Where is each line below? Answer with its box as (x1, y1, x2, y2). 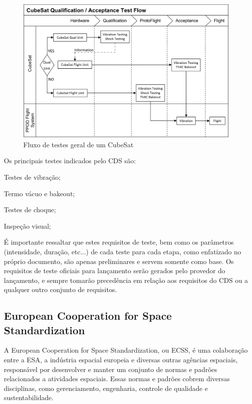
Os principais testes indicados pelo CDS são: (4, 155, 136, 166)
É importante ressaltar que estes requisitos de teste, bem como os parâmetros (4, 237, 234, 247)
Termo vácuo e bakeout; (4, 188, 75, 198)
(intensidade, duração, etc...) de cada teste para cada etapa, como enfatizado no (4, 246, 241, 256)
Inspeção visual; (4, 220, 51, 231)
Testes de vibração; (4, 171, 61, 182)
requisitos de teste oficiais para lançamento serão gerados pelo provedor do (4, 265, 225, 276)
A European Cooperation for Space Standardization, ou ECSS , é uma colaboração (4, 345, 248, 355)
